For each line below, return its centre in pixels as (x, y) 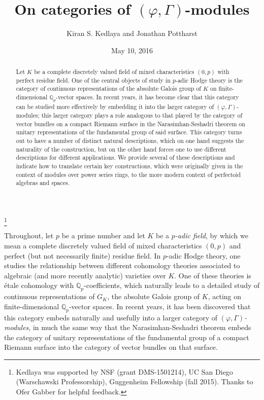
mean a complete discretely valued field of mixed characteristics (103, 245)
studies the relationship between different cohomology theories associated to (122, 265)
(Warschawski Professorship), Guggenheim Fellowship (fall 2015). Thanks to (135, 381)
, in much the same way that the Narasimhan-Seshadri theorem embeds (140, 327)
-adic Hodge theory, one (204, 255)
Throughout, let (29, 235)
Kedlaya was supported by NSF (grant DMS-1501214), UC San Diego (124, 371)
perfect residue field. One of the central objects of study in (93, 80)
